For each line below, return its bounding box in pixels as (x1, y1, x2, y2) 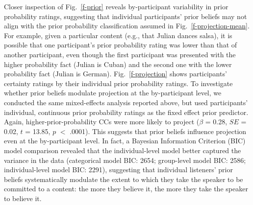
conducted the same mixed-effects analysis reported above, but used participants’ (4, 97, 248, 107)
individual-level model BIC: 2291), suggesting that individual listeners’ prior (4, 164, 233, 175)
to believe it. (4, 193, 42, 203)
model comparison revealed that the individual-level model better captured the (4, 145, 241, 155)
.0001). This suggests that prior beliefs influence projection (70, 126, 247, 136)
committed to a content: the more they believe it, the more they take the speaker (4, 183, 248, 194)
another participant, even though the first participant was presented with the (4, 49, 236, 59)
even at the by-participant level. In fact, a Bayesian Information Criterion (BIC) (4, 136, 246, 146)
